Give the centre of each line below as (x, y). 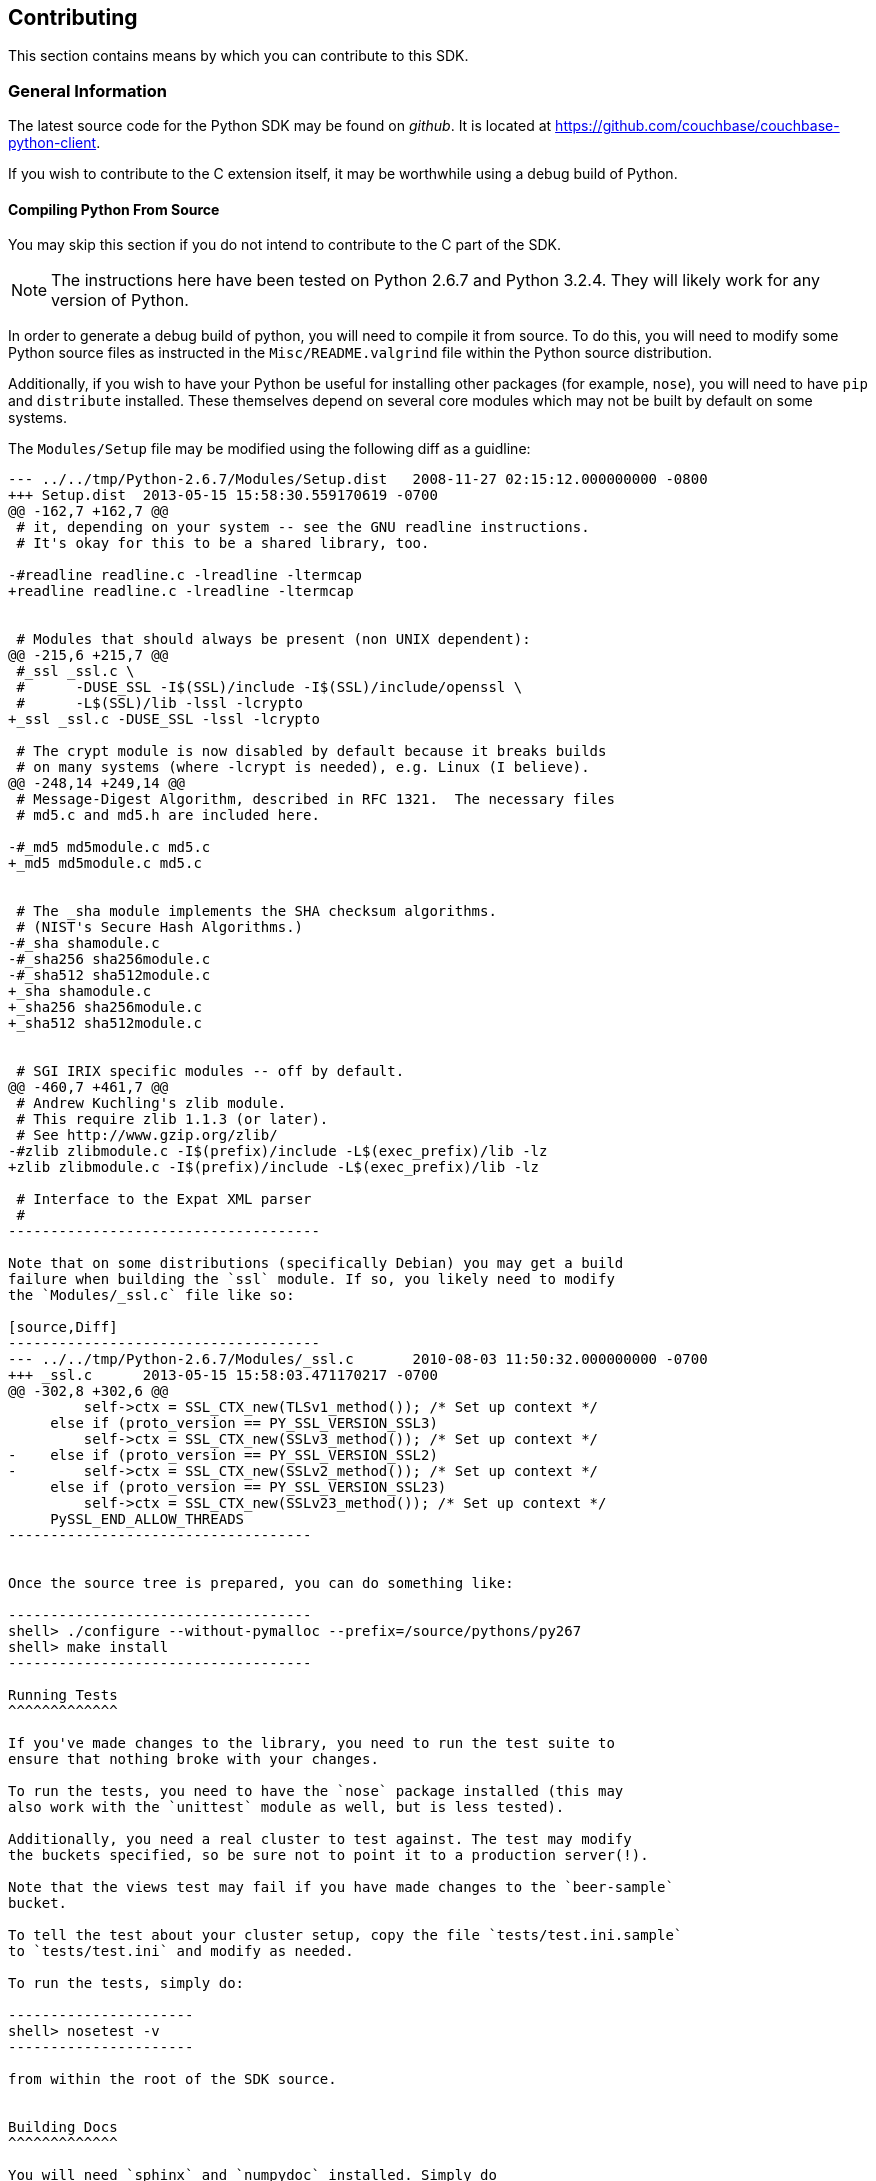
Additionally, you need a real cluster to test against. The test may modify (320, 1839)
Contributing (73, 17)
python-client (52, 143)
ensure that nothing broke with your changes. (193, 1759)
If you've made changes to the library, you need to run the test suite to (311, 1743)
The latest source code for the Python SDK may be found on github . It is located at (280, 126)
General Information (88, 90)
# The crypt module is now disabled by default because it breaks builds (311, 751)
